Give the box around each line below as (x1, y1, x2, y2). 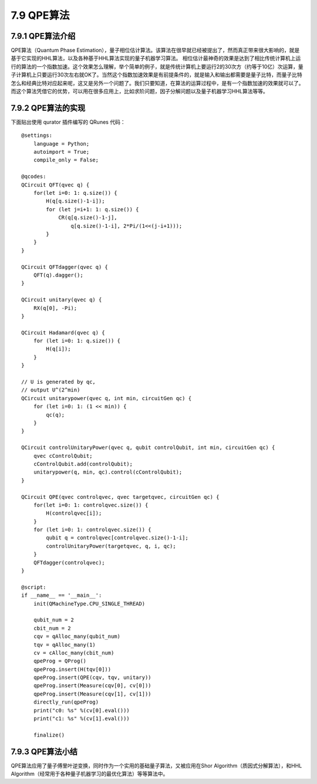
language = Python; (33, 140, 90, 147)
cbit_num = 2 (33, 625, 71, 631)
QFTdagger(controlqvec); (33, 559, 105, 566)
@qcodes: (21, 173, 46, 180)
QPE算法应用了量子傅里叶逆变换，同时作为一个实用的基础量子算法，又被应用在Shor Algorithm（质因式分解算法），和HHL (11, 762, 302, 769)
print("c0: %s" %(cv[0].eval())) (33, 707, 130, 714)
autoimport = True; (33, 148, 90, 156)
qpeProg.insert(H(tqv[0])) (33, 666, 112, 673)
